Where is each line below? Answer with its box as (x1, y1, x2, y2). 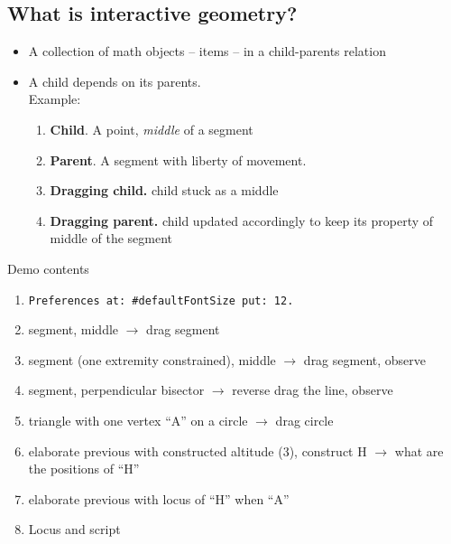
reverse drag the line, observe (232, 380, 393, 399)
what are (394, 441, 444, 460)
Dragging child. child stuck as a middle (50, 181, 279, 200)
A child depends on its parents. (28, 71, 201, 90)
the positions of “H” (28, 459, 140, 478)
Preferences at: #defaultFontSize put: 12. (28, 294, 294, 307)
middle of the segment (50, 229, 172, 248)
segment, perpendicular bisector (28, 380, 205, 399)
